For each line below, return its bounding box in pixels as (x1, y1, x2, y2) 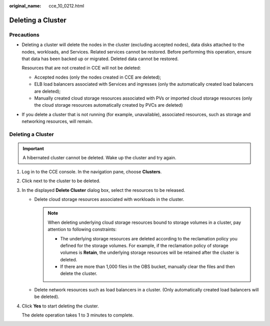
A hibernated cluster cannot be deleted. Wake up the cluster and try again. (22, 155, 176, 161)
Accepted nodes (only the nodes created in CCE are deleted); (34, 74, 161, 80)
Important (22, 146, 44, 152)
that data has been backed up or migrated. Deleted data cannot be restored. (21, 56, 179, 62)
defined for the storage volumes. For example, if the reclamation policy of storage (60, 242, 228, 248)
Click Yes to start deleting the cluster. (21, 303, 99, 309)
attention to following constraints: (47, 226, 117, 232)
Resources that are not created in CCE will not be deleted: (21, 65, 141, 71)
